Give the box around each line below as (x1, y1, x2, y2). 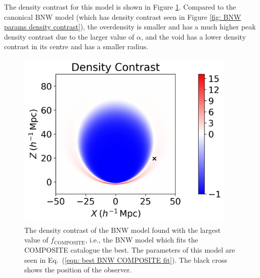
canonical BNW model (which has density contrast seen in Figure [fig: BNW (4, 11, 241, 22)
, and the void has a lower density (141, 31, 246, 42)
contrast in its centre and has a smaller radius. (4, 41, 149, 52)
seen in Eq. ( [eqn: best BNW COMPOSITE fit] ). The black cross (24, 254, 227, 265)
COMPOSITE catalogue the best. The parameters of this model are (24, 244, 235, 255)
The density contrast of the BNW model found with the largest (24, 224, 221, 235)
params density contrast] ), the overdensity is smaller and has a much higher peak (4, 21, 256, 32)
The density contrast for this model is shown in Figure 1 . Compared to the (4, 2, 236, 12)
